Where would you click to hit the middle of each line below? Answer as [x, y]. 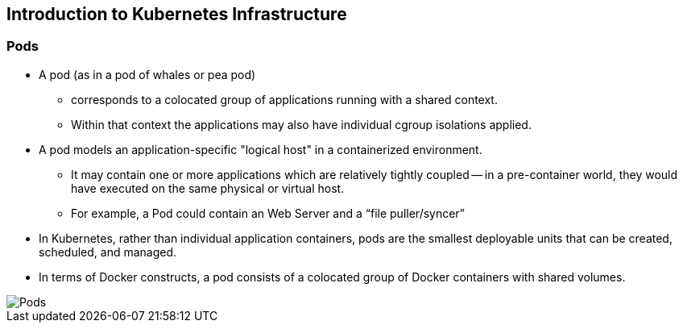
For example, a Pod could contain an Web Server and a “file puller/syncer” [268, 213]
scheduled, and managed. [108, 252]
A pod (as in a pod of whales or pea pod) [147, 74]
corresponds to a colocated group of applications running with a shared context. [284, 99]
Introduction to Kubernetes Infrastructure [177, 14]
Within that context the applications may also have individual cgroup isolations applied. [301, 124]
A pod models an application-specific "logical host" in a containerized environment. [261, 149]
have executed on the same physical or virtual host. [208, 188]
